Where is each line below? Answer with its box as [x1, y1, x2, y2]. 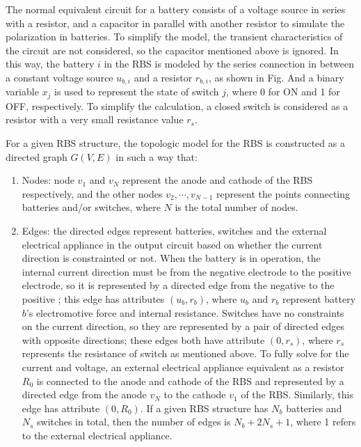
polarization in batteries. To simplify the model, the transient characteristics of [6, 29, 343, 44]
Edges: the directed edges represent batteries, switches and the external [22, 223, 327, 238]
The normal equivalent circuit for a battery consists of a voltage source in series [6, 2, 346, 16]
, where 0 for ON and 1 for [225, 84, 340, 99]
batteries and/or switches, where [22, 200, 161, 214]
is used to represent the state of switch [54, 84, 219, 99]
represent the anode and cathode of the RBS [122, 173, 313, 187]
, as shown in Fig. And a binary [208, 70, 344, 84]
